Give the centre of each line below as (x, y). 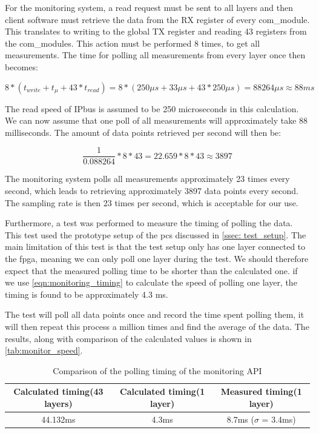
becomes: (21, 66)
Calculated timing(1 (163, 391)
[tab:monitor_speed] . (44, 350)
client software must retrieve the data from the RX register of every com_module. (157, 19)
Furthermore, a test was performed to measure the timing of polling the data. (149, 223)
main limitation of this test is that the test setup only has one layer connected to (155, 247)
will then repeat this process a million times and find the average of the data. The (157, 326)
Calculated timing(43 (58, 391)
